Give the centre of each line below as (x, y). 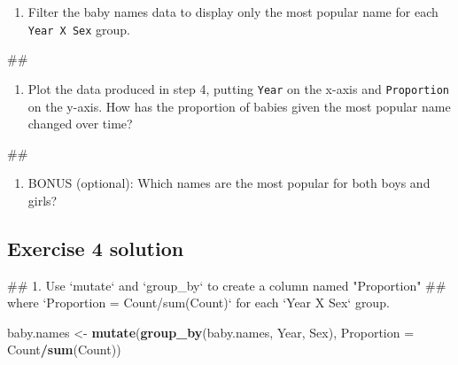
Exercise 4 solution (96, 248)
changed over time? (80, 124)
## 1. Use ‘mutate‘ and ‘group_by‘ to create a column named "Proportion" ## (227, 285)
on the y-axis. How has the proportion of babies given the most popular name (239, 106)
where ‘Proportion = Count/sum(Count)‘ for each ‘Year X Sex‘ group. (198, 303)
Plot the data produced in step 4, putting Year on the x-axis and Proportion (238, 88)
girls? (43, 200)
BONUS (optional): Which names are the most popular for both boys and (229, 183)
